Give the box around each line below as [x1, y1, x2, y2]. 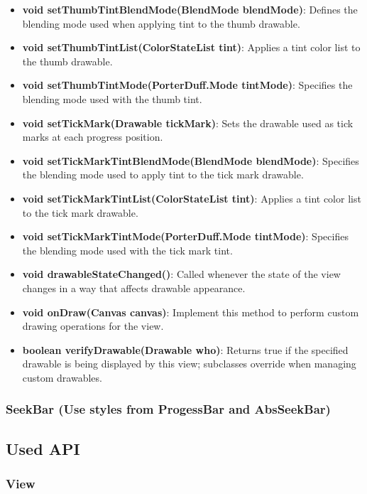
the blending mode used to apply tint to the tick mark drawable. [22, 167, 304, 182]
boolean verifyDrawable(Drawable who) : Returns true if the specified [22, 342, 349, 357]
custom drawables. [22, 370, 102, 385]
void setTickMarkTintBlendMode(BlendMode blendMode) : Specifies [22, 153, 359, 168]
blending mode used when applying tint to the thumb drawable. [22, 16, 300, 31]
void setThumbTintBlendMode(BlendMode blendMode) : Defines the [22, 2, 358, 16]
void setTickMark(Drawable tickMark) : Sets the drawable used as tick [22, 115, 354, 130]
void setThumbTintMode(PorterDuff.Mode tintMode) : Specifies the [22, 77, 353, 92]
